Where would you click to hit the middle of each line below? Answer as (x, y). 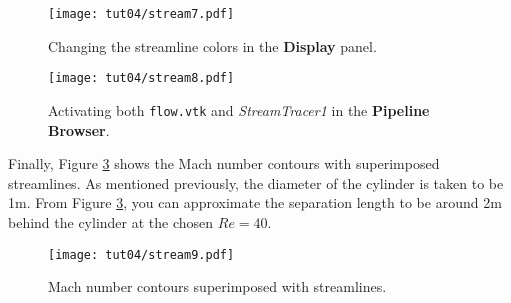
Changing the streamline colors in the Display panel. (212, 45)
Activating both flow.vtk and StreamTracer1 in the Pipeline (239, 109)
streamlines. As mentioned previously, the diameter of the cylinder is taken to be (256, 182)
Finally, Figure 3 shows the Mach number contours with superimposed (224, 163)
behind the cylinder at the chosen (111, 221)
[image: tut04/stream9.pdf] (141, 254)
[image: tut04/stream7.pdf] (141, 14)
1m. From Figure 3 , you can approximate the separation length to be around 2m (255, 202)
